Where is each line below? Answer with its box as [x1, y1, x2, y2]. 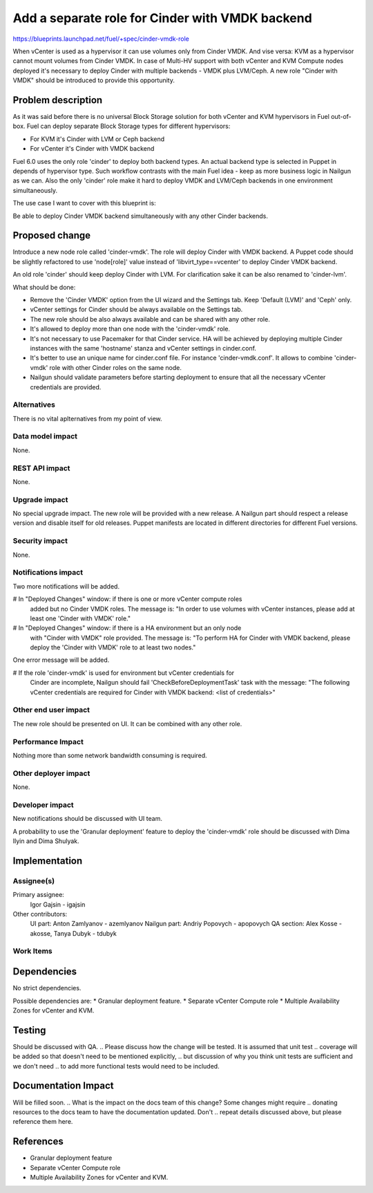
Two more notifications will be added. [12, 582, 120, 591]
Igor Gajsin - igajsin [30, 900, 86, 909]
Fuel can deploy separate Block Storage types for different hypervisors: [26, 122, 231, 131]
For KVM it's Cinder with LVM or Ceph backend [30, 135, 165, 143]
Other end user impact [12, 705, 90, 715]
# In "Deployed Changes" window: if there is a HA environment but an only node [12, 624, 242, 632]
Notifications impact [12, 568, 83, 577]
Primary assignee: [12, 891, 65, 899]
